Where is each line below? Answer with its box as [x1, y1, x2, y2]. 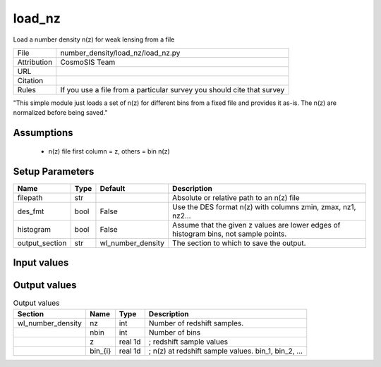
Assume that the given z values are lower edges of [171, 220, 341, 230]
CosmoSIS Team [60, 57, 116, 67]
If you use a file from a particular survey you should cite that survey [60, 85, 285, 94]
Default [99, 183, 126, 193]
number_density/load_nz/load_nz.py [60, 48, 181, 58]
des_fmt [17, 206, 44, 216]
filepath [17, 192, 43, 202]
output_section [17, 238, 67, 248]
